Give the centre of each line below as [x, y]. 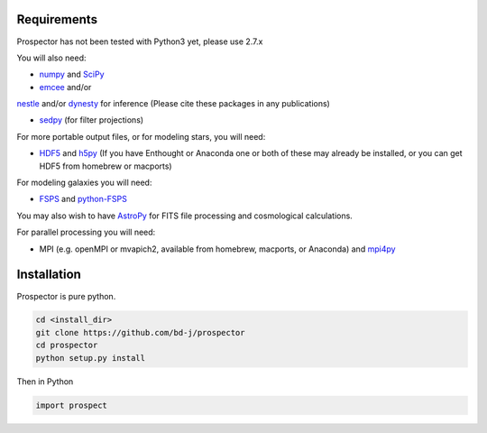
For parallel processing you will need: [86, 232]
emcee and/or [65, 87]
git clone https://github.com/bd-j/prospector [140, 332]
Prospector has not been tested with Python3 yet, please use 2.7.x [140, 41]
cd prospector [67, 345]
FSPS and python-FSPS [83, 199]
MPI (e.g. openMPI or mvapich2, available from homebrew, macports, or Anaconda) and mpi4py [217, 249]
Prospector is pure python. [66, 296]
